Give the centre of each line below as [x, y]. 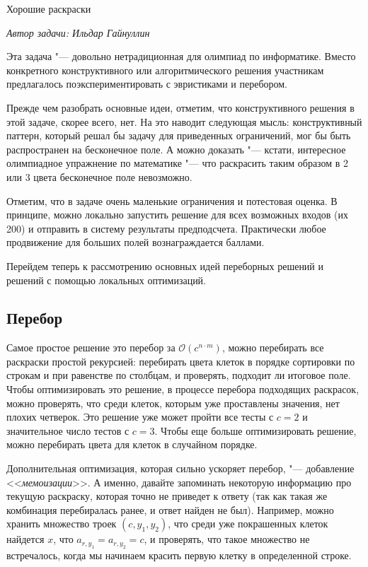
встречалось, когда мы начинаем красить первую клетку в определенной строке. [179, 555]
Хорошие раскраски [49, 8]
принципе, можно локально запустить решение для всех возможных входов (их [178, 215]
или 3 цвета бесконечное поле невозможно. [99, 176]
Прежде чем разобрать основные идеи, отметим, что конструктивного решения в [180, 107]
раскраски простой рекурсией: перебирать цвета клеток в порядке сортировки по [181, 361]
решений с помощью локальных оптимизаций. [107, 280]
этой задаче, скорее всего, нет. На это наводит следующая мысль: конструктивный [184, 121]
